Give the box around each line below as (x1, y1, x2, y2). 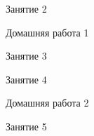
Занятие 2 (6, 1, 47, 15)
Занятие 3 (6, 48, 47, 63)
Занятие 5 (6, 118, 47, 133)
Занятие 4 (6, 72, 47, 86)
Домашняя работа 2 (6, 95, 89, 110)
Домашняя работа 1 (6, 25, 89, 39)
